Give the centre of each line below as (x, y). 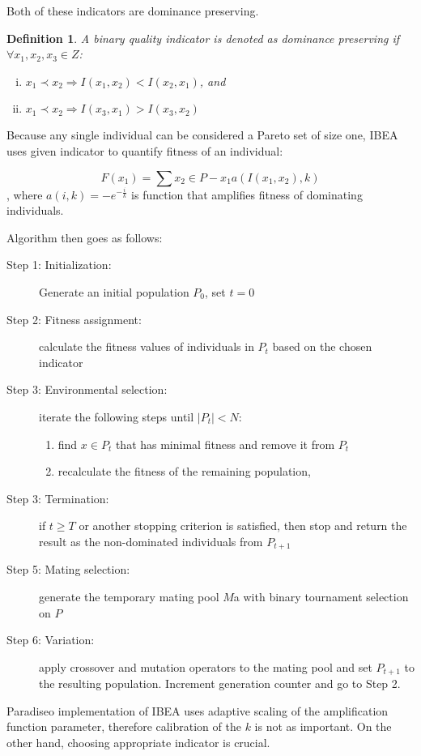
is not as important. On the (323, 726)
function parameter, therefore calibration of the (124, 726)
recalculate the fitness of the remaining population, (184, 471)
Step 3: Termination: (58, 498)
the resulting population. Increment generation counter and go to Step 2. (220, 683)
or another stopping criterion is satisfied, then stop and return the (243, 525)
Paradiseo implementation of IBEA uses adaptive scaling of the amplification (198, 710)
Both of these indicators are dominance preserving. (133, 11)
